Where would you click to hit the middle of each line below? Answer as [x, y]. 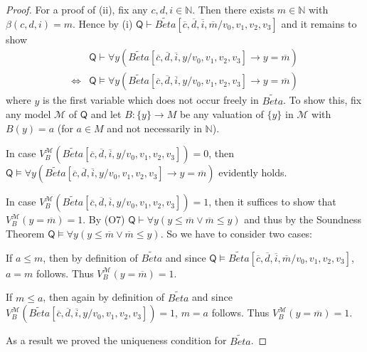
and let [106, 114]
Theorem [25, 234]
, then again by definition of [104, 297]
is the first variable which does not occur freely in [151, 100]
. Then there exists [233, 9]
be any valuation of [222, 114]
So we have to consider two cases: [240, 234]
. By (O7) [104, 219]
